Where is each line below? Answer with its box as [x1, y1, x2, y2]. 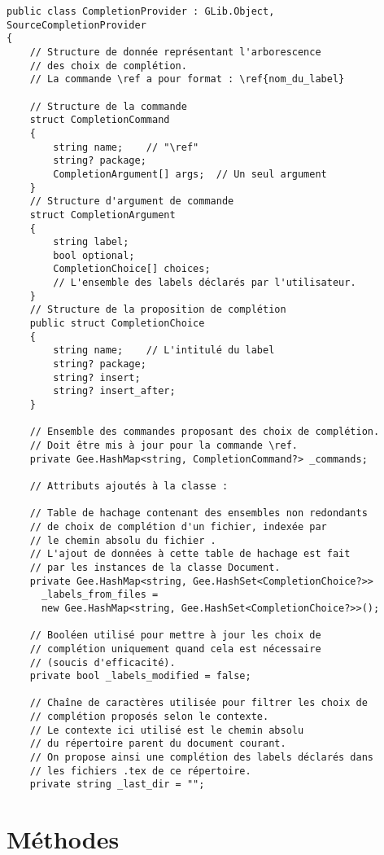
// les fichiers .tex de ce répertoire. [29, 765, 251, 777]
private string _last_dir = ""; [29, 778, 205, 791]
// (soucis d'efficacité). [29, 656, 176, 669]
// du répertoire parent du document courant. [29, 738, 286, 750]
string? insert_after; [53, 385, 176, 397]
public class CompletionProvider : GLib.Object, [7, 6, 275, 17]
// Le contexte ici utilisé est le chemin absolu [29, 724, 304, 736]
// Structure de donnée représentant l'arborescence [29, 46, 321, 58]
